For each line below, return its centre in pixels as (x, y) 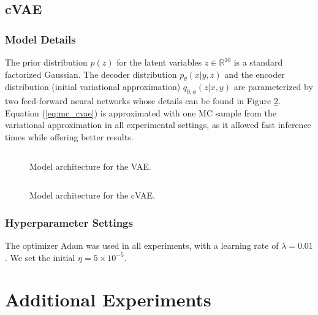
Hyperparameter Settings (69, 222)
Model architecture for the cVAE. (92, 195)
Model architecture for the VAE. (90, 166)
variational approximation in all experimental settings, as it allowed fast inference (158, 125)
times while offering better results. (69, 136)
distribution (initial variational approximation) (93, 87)
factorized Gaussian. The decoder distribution (91, 74)
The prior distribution (46, 62)
